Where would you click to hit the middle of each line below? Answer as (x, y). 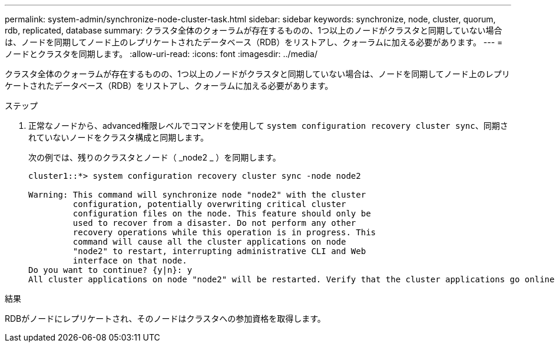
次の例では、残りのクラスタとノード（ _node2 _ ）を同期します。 (155, 157)
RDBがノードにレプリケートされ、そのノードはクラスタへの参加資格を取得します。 (165, 318)
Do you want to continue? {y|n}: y (110, 270)
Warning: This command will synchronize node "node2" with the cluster (197, 195)
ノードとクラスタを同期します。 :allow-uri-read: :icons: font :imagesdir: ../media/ (161, 54)
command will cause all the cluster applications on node (209, 242)
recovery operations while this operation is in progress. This (224, 232)
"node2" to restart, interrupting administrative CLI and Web (219, 251)
